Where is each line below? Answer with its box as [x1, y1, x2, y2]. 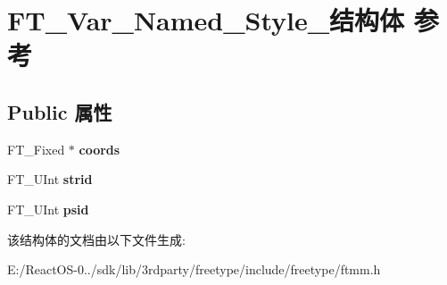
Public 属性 [7, 97, 112, 125]
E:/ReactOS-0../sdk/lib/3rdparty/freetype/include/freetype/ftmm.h [7, 260, 381, 279]
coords [79, 139, 120, 158]
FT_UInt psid [7, 199, 89, 218]
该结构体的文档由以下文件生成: [7, 230, 186, 248]
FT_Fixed [7, 139, 65, 158]
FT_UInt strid [7, 170, 93, 189]
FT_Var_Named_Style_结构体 [7, 2, 405, 38]
